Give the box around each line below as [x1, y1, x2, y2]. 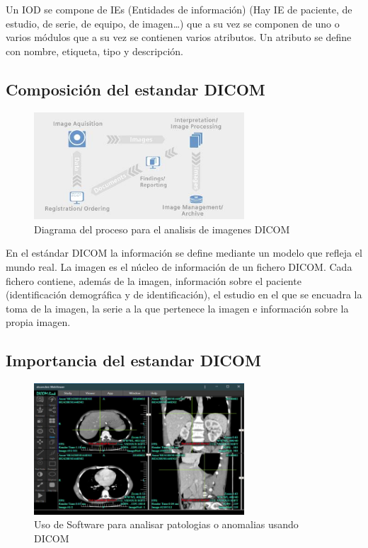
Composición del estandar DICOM [6, 78, 265, 100]
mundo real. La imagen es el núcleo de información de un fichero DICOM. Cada [6, 259, 352, 274]
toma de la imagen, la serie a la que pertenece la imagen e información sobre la [6, 301, 349, 315]
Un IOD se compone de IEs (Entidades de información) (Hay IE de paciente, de [6, 2, 352, 16]
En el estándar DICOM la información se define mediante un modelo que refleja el [6, 245, 362, 260]
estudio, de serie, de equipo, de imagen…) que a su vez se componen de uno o [6, 16, 340, 30]
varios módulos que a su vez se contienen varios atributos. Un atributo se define [6, 30, 352, 45]
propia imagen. [6, 315, 71, 330]
